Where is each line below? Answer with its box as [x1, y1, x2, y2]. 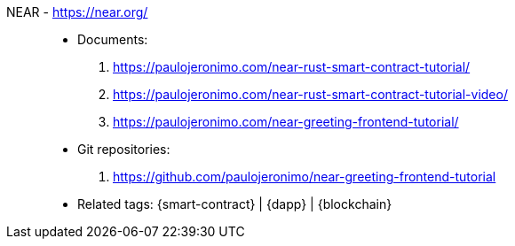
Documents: [77, 32, 148, 47]
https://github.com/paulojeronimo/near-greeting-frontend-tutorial [113, 169, 496, 184]
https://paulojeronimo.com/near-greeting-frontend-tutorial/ [113, 114, 459, 129]
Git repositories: [77, 142, 170, 157]
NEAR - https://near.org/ [6, 4, 148, 19]
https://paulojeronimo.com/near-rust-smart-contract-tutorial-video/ [113, 87, 508, 102]
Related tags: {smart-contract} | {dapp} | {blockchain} [77, 196, 392, 211]
